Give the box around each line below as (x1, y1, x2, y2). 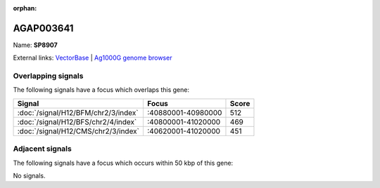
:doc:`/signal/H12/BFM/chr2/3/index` (17, 107, 139, 117)
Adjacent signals (13, 144, 72, 154)
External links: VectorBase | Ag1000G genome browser (13, 53, 172, 62)
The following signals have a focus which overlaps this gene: (13, 86, 190, 94)
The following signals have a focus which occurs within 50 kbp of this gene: (13, 159, 234, 167)
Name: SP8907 (13, 41, 58, 49)
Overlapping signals (13, 71, 84, 81)
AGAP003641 (13, 22, 74, 34)
